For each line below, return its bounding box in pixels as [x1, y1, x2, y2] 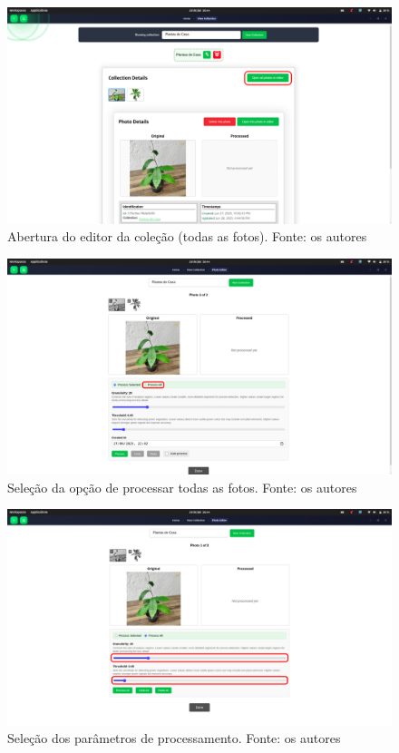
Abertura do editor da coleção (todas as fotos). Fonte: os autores [7, 227, 367, 246]
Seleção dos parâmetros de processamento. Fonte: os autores [7, 729, 341, 748]
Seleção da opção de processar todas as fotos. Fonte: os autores [7, 477, 357, 496]
